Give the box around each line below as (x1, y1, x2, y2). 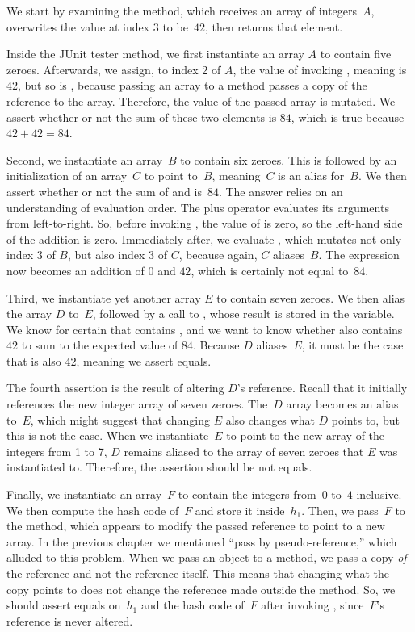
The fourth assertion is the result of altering (6, 379, 224, 396)
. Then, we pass (301, 501, 379, 518)
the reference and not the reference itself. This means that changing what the (6, 565, 390, 581)
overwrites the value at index (6, 18, 150, 35)
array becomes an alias (286, 396, 399, 412)
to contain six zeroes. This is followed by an (180, 151, 397, 168)
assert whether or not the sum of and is (6, 182, 202, 199)
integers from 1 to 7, (6, 442, 107, 459)
